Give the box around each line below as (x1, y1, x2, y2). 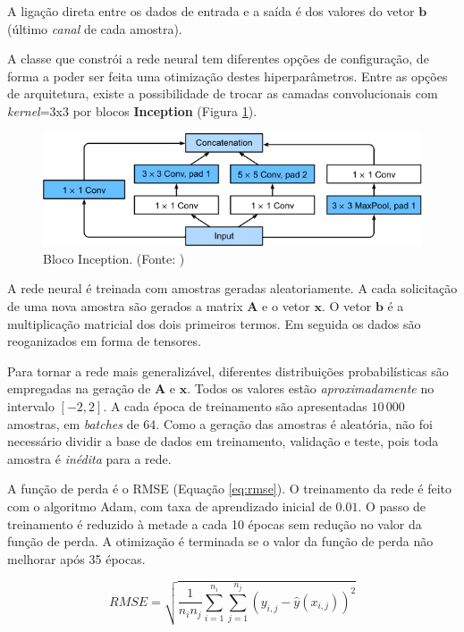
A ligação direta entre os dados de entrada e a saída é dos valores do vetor (7, 2, 415, 20)
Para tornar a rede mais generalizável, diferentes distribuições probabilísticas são (7, 361, 449, 380)
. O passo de (358, 496, 426, 515)
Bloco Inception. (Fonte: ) (43, 249, 185, 267)
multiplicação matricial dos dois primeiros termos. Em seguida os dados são (7, 314, 421, 333)
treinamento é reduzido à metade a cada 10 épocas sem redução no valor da (7, 514, 422, 533)
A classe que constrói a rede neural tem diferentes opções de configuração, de (7, 49, 429, 68)
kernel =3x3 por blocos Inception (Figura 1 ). (7, 101, 257, 120)
